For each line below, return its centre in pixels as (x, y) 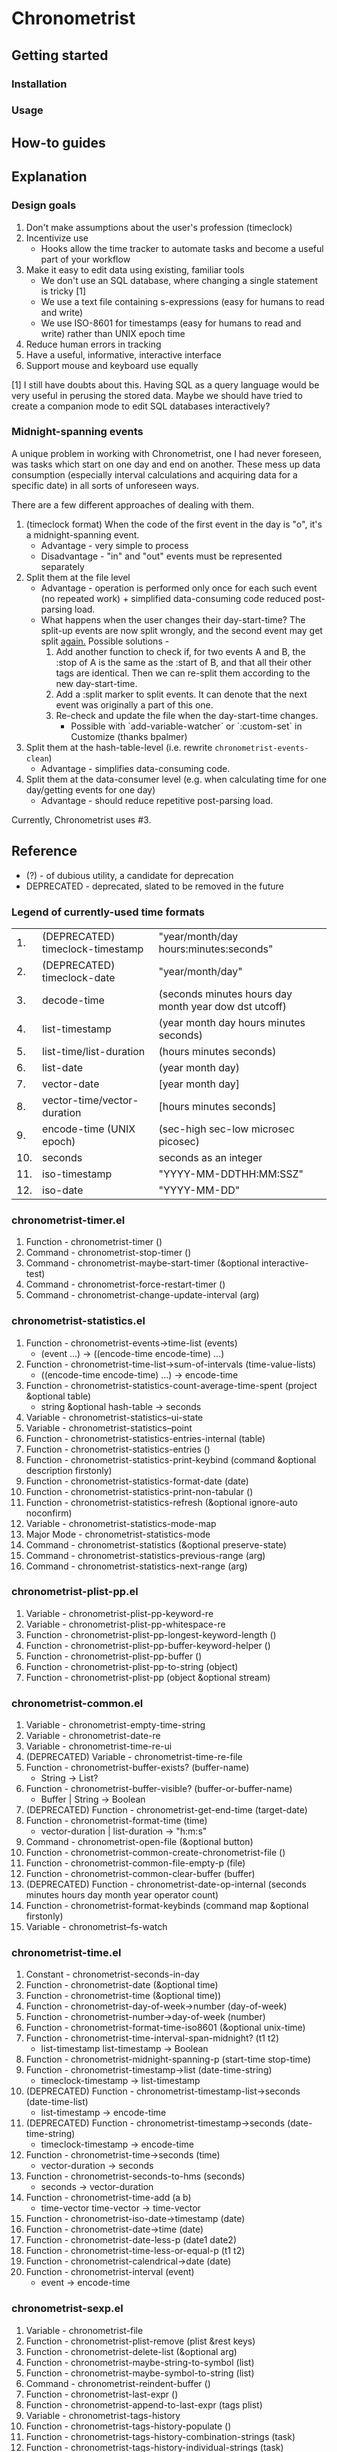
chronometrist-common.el (77, 1703)
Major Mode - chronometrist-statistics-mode (118, 1534)
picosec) (179, 1141)
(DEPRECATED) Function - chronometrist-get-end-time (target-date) (166, 1810)
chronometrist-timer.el (68, 1220)
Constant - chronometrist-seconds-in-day (112, 1974)
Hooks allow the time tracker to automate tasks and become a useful (182, 248)
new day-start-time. (96, 683)
